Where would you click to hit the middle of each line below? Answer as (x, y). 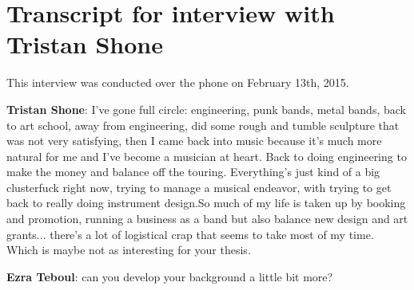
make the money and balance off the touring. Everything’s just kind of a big (193, 172)
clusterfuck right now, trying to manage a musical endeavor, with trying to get (199, 187)
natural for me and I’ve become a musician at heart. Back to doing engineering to (207, 156)
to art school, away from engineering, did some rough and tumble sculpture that (203, 125)
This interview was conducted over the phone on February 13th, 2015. (178, 82)
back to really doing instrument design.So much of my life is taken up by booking (206, 203)
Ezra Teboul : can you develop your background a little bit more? (170, 276)
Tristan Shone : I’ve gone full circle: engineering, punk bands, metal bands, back (206, 109)
